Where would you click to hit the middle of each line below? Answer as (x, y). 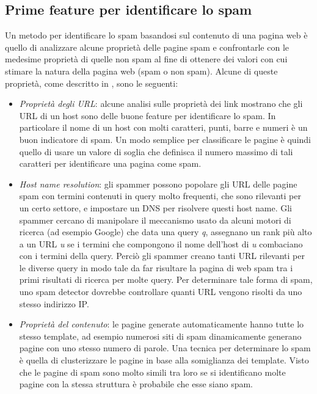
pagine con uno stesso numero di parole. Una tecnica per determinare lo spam (165, 348)
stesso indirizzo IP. (54, 303)
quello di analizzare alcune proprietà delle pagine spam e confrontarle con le (147, 47)
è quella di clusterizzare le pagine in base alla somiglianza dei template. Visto (164, 360)
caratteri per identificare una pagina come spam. (110, 163)
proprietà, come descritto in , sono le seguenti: (92, 83)
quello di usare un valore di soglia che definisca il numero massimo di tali (156, 151)
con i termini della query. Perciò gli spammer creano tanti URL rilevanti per (162, 256)
